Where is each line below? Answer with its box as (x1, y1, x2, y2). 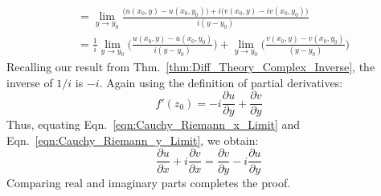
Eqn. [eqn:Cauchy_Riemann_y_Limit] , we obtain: (6, 131, 259, 148)
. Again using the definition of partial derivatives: (99, 74, 343, 90)
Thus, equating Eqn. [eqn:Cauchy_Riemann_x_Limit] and (6, 116, 301, 133)
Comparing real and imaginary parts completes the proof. (6, 174, 291, 190)
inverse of (6, 74, 53, 90)
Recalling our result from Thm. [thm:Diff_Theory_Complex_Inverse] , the (6, 58, 375, 75)
